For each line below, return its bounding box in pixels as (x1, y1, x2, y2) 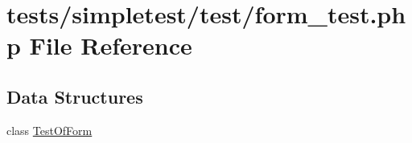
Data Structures (6, 84, 143, 108)
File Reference (29, 29, 192, 62)
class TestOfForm (6, 121, 93, 138)
